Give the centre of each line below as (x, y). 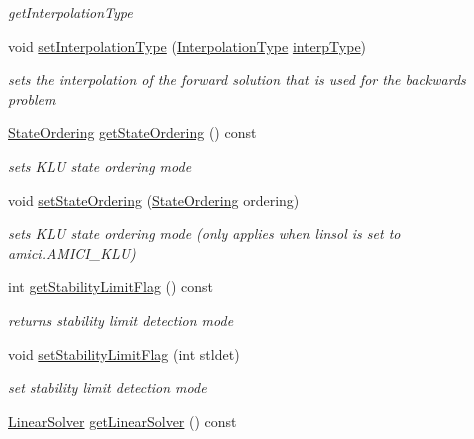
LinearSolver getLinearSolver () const (122, 420)
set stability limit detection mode (107, 387)
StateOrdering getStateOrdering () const (132, 132)
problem (32, 98)
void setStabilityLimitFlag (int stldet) (124, 353)
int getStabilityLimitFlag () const (111, 286)
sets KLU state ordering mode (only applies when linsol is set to (204, 233)
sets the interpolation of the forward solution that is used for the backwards (237, 79)
